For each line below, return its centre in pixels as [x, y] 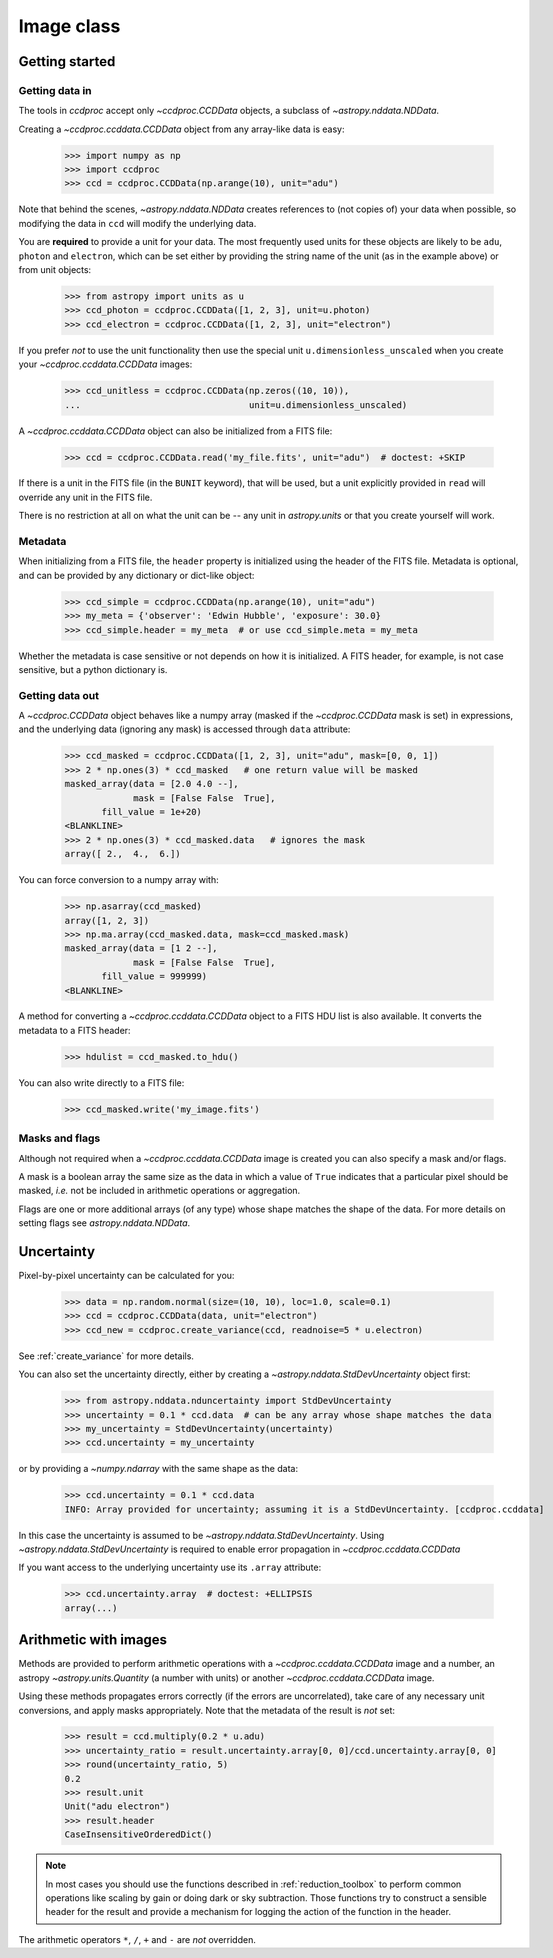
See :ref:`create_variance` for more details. [106, 1356]
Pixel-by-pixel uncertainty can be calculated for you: [126, 1276]
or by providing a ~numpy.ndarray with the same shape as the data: [158, 1469]
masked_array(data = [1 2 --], [141, 948]
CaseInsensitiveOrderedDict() [138, 1834]
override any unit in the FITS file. [85, 497]
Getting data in [55, 90]
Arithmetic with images [93, 1640]
